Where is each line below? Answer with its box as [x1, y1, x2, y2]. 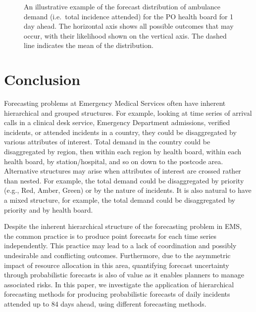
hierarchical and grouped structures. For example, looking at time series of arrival [4, 107, 252, 118]
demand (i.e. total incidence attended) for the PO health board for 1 [24, 11, 234, 21]
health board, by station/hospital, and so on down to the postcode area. [4, 156, 223, 166]
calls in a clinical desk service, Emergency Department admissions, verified [4, 117, 230, 128]
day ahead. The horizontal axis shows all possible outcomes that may [24, 21, 234, 31]
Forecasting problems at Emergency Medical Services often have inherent [4, 98, 226, 108]
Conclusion [4, 69, 81, 89]
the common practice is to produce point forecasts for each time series [4, 230, 217, 241]
